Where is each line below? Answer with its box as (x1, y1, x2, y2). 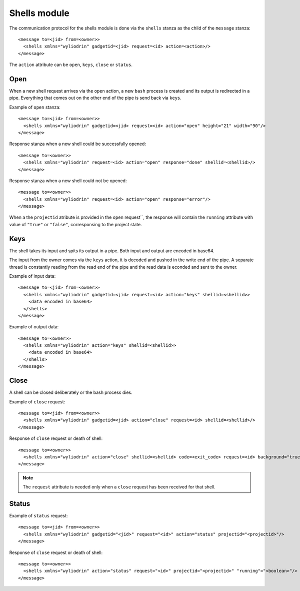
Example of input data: (9, 273, 56, 279)
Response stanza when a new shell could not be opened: (9, 178, 127, 184)
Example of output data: (9, 324, 59, 330)
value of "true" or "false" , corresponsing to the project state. (9, 221, 142, 227)
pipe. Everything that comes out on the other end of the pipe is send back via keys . (9, 95, 182, 101)
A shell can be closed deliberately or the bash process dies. (9, 389, 132, 395)
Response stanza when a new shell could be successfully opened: (9, 141, 146, 147)
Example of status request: (9, 512, 68, 518)
